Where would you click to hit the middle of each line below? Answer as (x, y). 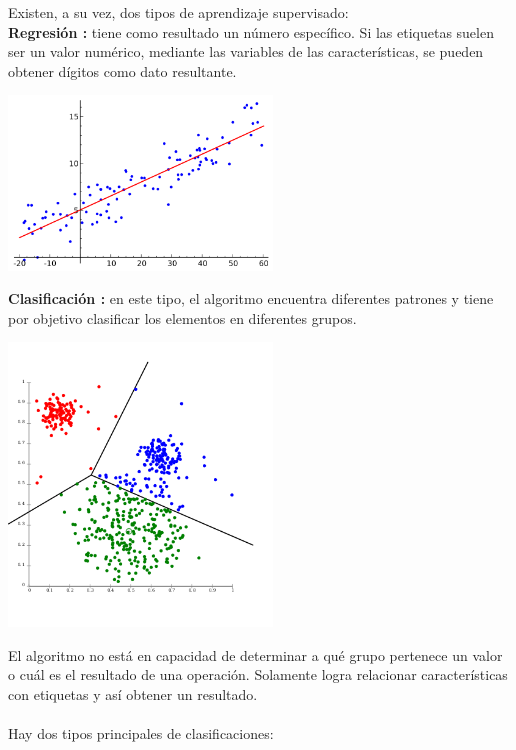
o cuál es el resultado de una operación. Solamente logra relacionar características (258, 674)
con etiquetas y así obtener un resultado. (133, 693)
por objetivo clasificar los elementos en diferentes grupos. (182, 317)
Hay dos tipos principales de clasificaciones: (141, 732)
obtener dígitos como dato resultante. (122, 70)
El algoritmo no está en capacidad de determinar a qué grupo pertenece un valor (255, 654)
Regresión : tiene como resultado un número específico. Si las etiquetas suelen (251, 31)
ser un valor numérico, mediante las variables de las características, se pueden (246, 51)
